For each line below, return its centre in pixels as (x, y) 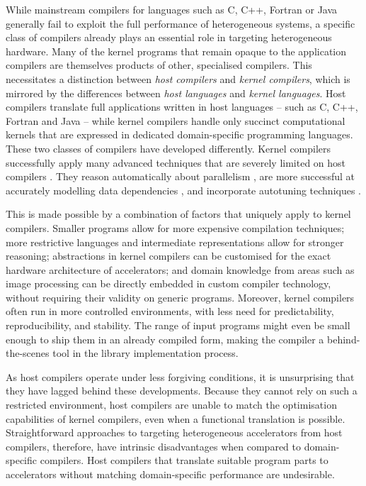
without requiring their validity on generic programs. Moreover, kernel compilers (180, 297)
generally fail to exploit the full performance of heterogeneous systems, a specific (181, 23)
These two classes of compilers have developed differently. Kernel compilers (168, 148)
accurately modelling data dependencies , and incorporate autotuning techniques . (183, 190)
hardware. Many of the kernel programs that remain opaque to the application (176, 51)
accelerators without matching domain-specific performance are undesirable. (170, 474)
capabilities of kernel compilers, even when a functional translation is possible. (176, 418)
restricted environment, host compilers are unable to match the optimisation (171, 405)
